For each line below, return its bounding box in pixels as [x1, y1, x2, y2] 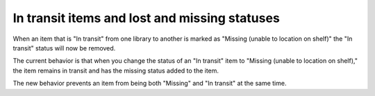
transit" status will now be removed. [12, 44, 116, 52]
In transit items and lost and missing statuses [12, 10, 281, 26]
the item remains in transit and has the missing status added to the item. [12, 66, 219, 75]
